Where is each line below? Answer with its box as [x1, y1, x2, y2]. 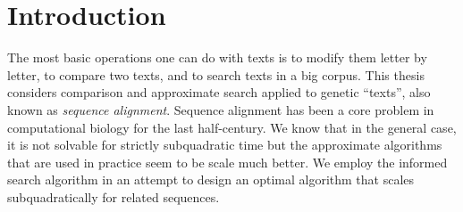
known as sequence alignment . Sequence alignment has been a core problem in [7, 100, 434, 118]
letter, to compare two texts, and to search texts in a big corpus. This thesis [7, 65, 425, 84]
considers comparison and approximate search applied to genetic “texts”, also [7, 83, 431, 102]
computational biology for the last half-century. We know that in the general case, [7, 118, 457, 136]
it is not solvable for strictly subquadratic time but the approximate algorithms [7, 135, 442, 154]
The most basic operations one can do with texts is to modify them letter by [7, 48, 427, 67]
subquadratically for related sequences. [7, 187, 220, 206]
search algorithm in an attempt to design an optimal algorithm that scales [7, 170, 415, 189]
